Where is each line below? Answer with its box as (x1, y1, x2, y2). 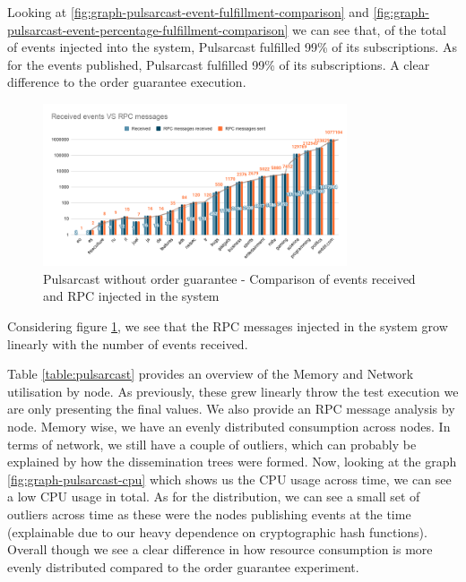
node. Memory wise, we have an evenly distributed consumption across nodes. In (7, 416, 451, 435)
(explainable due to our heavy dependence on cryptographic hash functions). (7, 522, 427, 541)
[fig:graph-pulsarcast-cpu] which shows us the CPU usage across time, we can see (7, 469, 452, 488)
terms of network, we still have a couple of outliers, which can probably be (7, 434, 417, 453)
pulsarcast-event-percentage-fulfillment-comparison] (7, 20, 289, 39)
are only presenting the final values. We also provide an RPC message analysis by (7, 399, 455, 418)
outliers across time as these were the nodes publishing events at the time (7, 504, 411, 523)
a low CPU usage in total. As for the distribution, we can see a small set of (7, 487, 420, 506)
